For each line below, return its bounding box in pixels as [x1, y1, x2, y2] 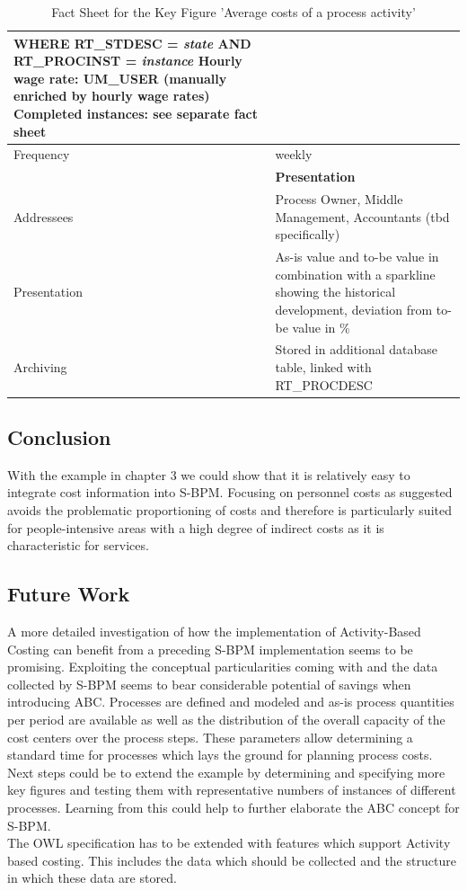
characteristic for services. [7, 536, 149, 555]
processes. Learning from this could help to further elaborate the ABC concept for [7, 797, 460, 816]
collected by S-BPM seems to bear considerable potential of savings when [7, 674, 411, 693]
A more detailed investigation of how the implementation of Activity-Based [7, 622, 421, 640]
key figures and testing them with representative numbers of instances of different [7, 780, 456, 799]
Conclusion [7, 423, 111, 451]
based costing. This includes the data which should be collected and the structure [7, 850, 456, 869]
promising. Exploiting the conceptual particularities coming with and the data [7, 657, 438, 676]
